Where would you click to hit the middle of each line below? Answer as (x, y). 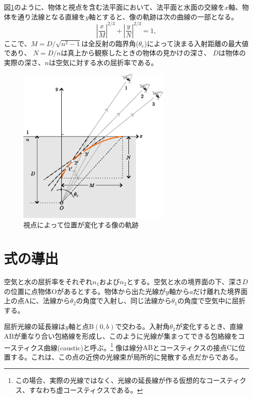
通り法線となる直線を (51, 16)
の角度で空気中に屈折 (211, 301)
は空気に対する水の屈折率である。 (103, 62)
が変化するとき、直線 (209, 326)
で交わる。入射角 (142, 326)
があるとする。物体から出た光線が (111, 291)
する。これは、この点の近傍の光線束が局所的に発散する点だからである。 (126, 356)
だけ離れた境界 (217, 291)
